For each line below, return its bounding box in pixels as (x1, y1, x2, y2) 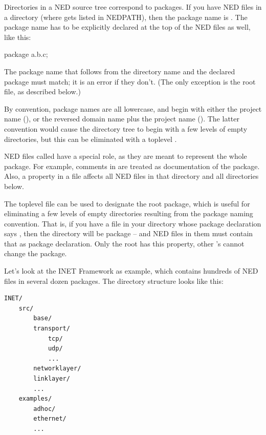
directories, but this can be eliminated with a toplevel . (4, 133, 177, 144)
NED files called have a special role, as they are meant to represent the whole (4, 151, 247, 161)
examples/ (18, 395, 52, 403)
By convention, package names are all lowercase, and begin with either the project (4, 103, 262, 114)
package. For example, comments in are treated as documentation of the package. (4, 160, 260, 171)
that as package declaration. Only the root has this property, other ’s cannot (4, 238, 245, 248)
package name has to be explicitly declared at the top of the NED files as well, (4, 22, 251, 32)
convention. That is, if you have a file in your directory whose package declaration (4, 218, 261, 229)
